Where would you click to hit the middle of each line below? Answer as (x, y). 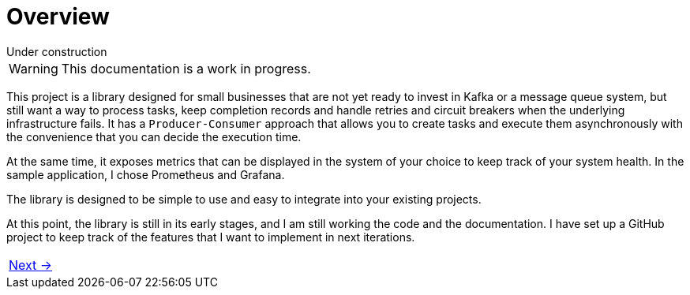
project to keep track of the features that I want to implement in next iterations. (211, 237)
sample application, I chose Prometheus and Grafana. (146, 174)
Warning (34, 68)
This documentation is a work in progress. (186, 68)
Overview (58, 17)
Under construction (57, 51)
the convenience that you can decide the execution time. (154, 136)
